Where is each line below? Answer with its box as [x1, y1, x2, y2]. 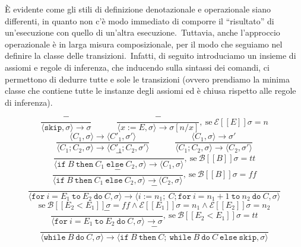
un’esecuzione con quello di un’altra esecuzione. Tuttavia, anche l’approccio [5, 26, 280, 39]
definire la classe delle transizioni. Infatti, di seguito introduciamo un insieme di [5, 49, 296, 62]
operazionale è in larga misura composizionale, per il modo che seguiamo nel [5, 37, 283, 50]
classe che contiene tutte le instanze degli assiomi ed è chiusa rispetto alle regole [5, 84, 296, 97]
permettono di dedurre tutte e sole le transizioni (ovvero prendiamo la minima [5, 72, 290, 85]
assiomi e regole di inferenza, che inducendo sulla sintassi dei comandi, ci [5, 61, 270, 73]
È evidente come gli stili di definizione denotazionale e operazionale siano [5, 3, 271, 15]
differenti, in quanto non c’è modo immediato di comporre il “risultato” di [5, 14, 274, 27]
